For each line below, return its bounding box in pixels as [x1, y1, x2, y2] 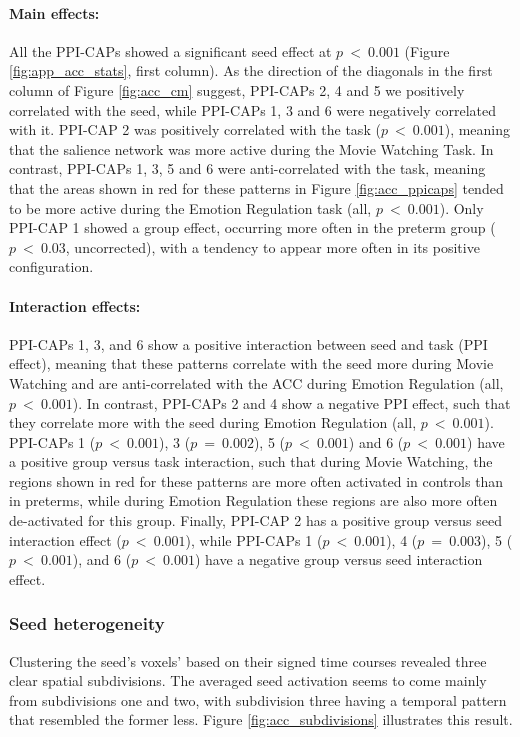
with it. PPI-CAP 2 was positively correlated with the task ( [9, 119, 381, 140]
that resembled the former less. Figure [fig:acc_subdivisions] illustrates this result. [9, 709, 513, 730]
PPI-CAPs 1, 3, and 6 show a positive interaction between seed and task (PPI [9, 333, 488, 354]
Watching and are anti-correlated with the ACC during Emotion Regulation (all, [9, 372, 504, 393]
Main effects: [9, 2, 100, 23]
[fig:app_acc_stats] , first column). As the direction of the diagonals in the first [9, 60, 493, 81]
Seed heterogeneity [9, 611, 165, 636]
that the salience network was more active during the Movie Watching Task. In [9, 138, 494, 159]
